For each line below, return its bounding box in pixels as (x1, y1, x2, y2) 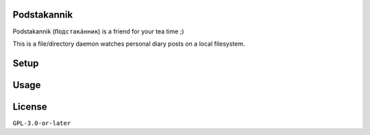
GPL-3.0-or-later (12, 119, 71, 127)
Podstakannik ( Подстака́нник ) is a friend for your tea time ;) (12, 27, 184, 35)
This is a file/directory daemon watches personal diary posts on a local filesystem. (12, 40, 245, 48)
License (12, 101, 47, 112)
